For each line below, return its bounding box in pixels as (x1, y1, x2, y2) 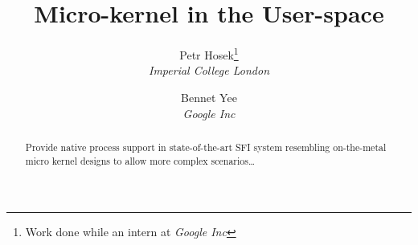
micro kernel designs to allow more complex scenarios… (25, 153, 255, 167)
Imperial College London (149, 62, 269, 79)
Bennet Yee (181, 88, 237, 105)
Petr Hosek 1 (179, 44, 239, 63)
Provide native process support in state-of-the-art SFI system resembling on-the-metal (25, 140, 387, 153)
